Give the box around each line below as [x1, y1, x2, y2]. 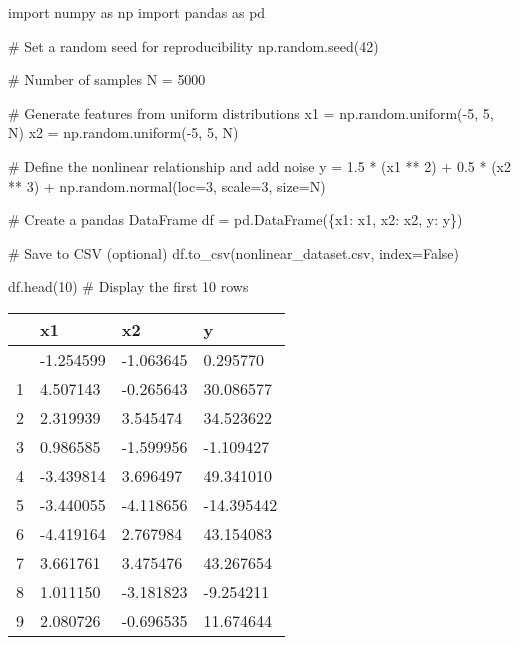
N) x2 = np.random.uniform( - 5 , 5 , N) [8, 122, 239, 143]
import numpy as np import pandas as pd [8, 2, 266, 22]
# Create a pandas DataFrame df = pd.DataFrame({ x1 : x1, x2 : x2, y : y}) [8, 209, 463, 230]
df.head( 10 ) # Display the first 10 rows [8, 276, 249, 297]
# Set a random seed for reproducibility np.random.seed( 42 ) [8, 35, 379, 56]
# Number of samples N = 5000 [8, 69, 206, 90]
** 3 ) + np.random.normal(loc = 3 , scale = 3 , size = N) [8, 175, 326, 196]
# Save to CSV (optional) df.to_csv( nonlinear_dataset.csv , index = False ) [8, 242, 459, 263]
